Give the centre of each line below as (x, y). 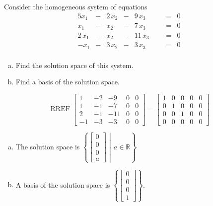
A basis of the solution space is (63, 184)
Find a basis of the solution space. (68, 82)
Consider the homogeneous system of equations (76, 6)
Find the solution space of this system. (74, 65)
